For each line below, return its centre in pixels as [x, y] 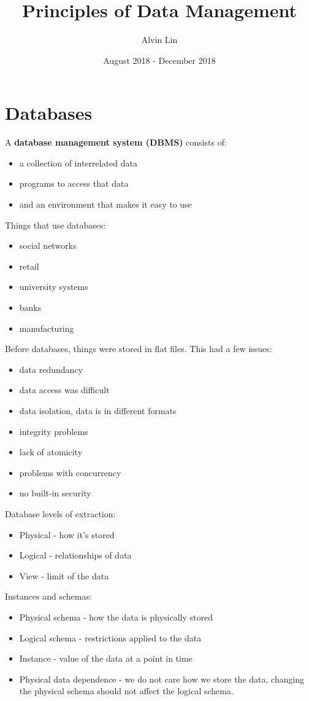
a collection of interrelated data [78, 163]
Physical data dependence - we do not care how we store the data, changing [162, 679]
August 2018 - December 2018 [159, 60]
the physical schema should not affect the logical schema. [126, 691]
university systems [54, 287]
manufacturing [47, 328]
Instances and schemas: [48, 596]
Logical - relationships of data [75, 555]
